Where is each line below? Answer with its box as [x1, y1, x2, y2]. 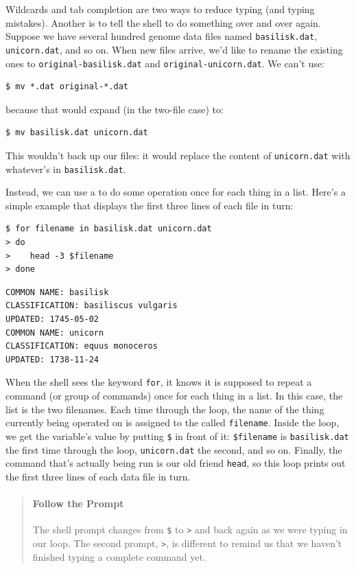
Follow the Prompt [32, 496, 124, 511]
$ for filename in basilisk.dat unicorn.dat [5, 224, 212, 234]
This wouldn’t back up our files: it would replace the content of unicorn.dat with [5, 148, 351, 162]
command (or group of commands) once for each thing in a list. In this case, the [5, 388, 343, 403]
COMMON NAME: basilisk [5, 287, 109, 297]
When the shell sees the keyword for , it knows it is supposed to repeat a [5, 375, 312, 389]
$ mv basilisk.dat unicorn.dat [5, 128, 148, 138]
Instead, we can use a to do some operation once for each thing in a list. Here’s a [5, 185, 346, 199]
